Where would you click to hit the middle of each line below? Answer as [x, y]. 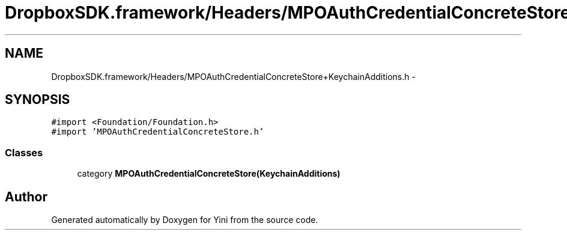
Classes [24, 152]
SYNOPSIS [38, 100]
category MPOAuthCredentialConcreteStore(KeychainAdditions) [209, 174]
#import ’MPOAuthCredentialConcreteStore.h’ [158, 132]
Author [26, 197]
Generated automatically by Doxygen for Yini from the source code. [185, 220]
